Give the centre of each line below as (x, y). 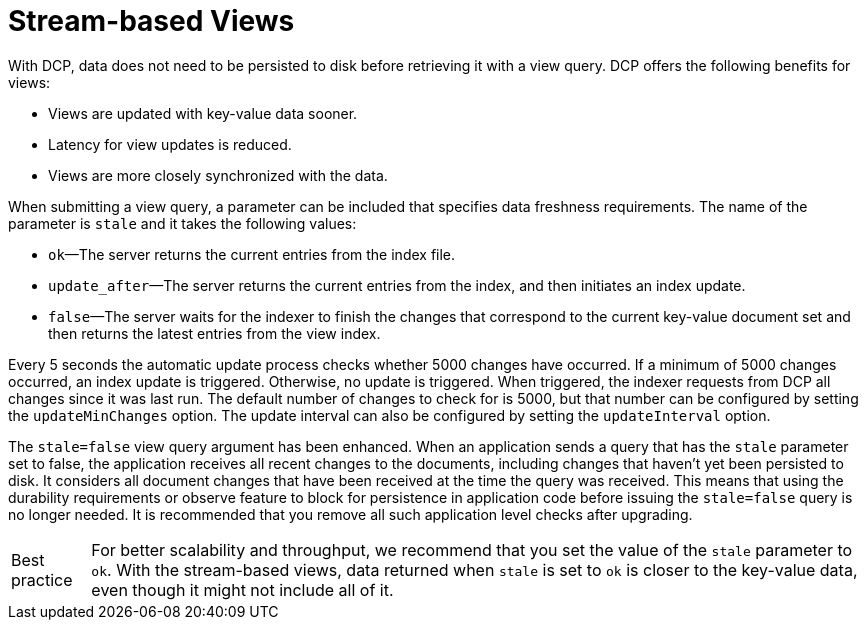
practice (42, 579)
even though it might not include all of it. (242, 589)
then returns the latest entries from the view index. (214, 333)
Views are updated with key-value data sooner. (203, 113)
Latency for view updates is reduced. (170, 144)
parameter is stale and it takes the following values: (182, 223)
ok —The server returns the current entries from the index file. (252, 254)
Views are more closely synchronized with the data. (218, 175)
